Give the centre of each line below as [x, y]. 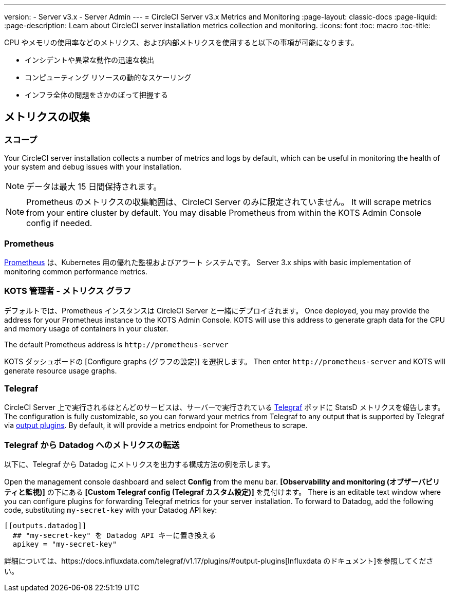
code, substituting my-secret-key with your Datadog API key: [111, 510]
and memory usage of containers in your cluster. [86, 328]
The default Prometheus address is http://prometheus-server [116, 344]
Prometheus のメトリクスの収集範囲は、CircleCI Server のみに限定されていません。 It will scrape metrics [229, 202]
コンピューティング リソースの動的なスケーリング [108, 77]
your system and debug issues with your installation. [93, 167]
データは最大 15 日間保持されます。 [94, 187]
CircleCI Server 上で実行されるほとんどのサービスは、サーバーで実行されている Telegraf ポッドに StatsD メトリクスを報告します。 [224, 407]
